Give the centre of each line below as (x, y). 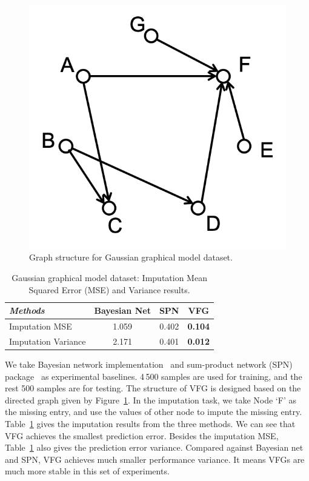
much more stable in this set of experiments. (87, 471)
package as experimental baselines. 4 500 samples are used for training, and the (154, 376)
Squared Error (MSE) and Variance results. (109, 289)
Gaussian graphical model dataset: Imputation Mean (109, 278)
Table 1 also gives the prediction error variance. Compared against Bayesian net (154, 447)
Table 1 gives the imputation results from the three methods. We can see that (150, 423)
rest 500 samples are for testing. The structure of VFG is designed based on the (153, 388)
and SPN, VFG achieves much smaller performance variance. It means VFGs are (155, 459)
